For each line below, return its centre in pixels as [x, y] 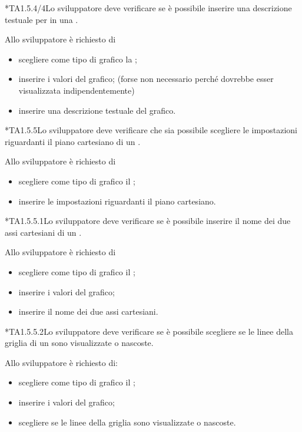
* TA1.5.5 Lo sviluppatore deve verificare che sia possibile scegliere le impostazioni [151, 130]
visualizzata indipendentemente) [77, 90]
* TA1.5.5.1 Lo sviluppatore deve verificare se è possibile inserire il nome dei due [148, 221]
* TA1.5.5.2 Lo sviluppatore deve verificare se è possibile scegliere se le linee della [149, 331]
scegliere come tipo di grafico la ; [78, 59]
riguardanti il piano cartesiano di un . [73, 141]
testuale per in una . [42, 19]
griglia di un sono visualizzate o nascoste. [79, 343]
